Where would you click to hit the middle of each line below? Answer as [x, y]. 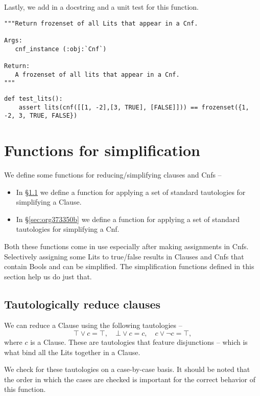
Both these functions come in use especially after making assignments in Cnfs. [126, 246]
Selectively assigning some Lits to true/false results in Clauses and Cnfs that [124, 256]
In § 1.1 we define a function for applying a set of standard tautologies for [131, 192]
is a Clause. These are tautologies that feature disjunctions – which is [139, 342]
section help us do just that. [48, 276]
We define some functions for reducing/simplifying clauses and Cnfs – [113, 174]
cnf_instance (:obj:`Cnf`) [61, 49]
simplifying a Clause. [49, 202]
